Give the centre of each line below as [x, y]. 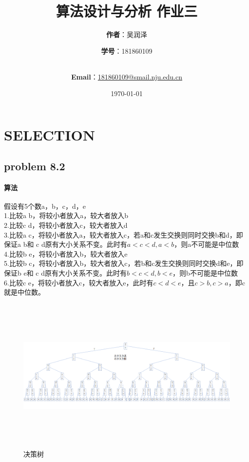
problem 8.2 [35, 166]
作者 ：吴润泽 [127, 34]
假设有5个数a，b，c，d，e [45, 206]
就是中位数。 [24, 292]
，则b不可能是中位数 [205, 273]
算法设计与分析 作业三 [127, 11]
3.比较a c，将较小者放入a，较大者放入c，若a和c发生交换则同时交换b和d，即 [124, 234]
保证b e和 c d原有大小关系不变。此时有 [65, 273]
